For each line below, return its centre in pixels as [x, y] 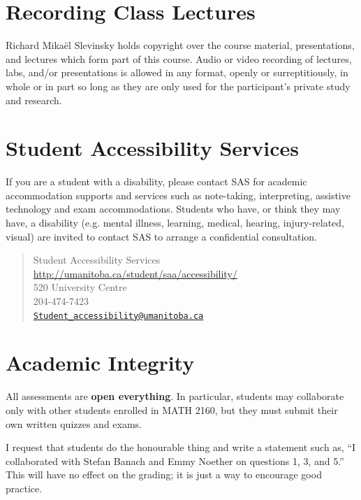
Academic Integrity [100, 363]
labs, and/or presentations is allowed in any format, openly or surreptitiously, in [177, 72]
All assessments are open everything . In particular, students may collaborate [175, 396]
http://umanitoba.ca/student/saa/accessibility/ [135, 273]
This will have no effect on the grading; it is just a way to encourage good [164, 474]
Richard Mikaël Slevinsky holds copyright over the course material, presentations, [180, 45]
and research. [34, 100]
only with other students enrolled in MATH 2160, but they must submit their [172, 409]
